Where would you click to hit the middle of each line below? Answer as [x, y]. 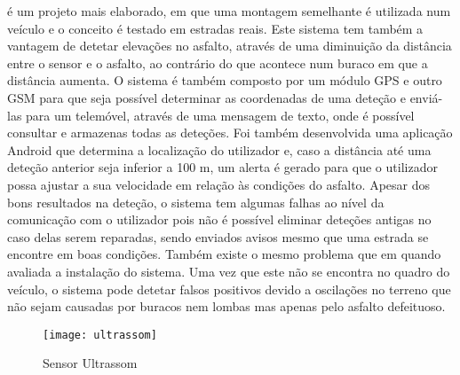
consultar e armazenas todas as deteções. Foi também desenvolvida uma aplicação [230, 133]
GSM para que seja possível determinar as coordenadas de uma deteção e [206, 97]
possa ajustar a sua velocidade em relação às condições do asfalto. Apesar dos [218, 184]
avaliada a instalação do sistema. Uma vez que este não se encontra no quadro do [229, 271]
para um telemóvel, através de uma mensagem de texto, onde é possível [220, 115]
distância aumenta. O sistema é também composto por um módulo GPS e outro [225, 80]
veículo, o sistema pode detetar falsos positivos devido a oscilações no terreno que [229, 289]
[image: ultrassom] [100, 335]
